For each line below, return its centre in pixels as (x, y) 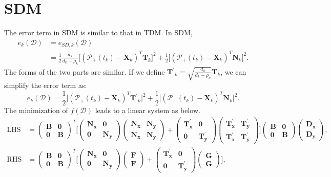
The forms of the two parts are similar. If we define (85, 71)
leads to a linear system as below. (148, 110)
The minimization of (36, 110)
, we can (233, 71)
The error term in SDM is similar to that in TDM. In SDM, (98, 32)
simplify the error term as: (46, 85)
